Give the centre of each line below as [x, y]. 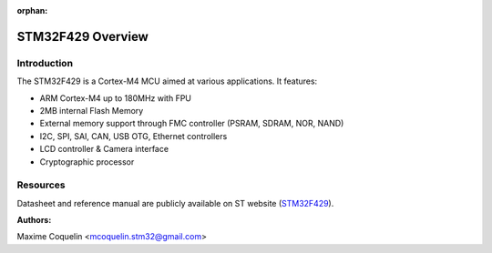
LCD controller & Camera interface [104, 149]
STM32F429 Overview [83, 36]
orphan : [32, 10]
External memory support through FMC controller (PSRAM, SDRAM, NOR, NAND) [192, 124]
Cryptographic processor [87, 162]
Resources [41, 185]
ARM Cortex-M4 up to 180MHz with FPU [115, 98]
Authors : [34, 220]
